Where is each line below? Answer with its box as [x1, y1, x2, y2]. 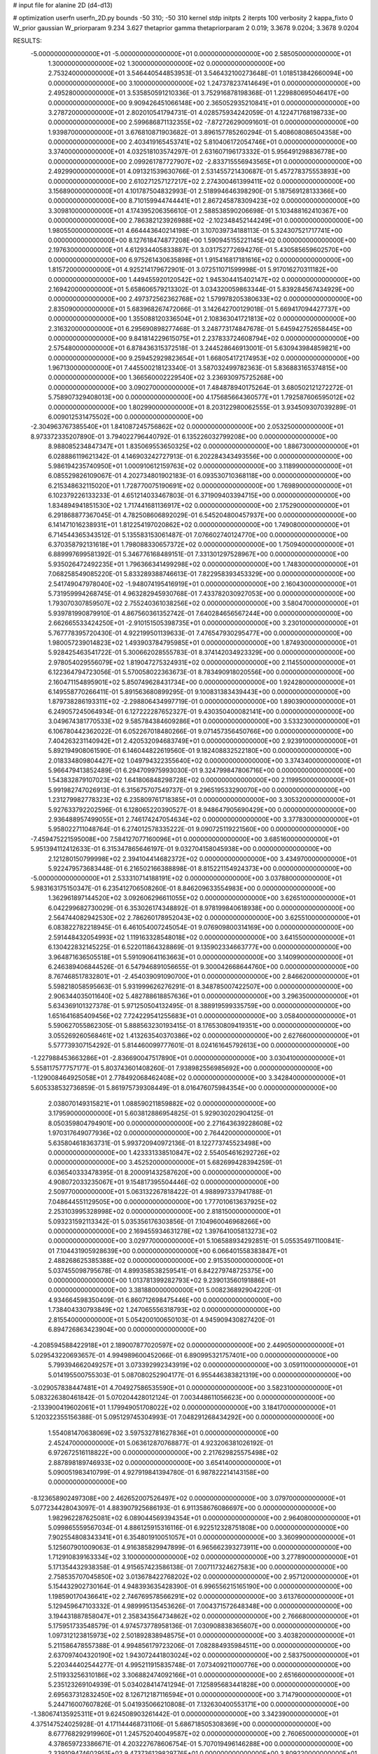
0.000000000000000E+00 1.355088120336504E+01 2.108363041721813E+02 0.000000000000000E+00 [48, 314, 356, 323]
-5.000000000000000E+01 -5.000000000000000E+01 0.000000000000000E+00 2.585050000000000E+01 [30, 49, 351, 58]
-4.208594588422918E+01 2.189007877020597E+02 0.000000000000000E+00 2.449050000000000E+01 [30, 1341, 344, 1350]
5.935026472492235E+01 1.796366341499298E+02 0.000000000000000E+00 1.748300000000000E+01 [48, 560, 358, 568]
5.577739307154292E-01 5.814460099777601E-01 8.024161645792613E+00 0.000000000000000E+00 [48, 1041, 350, 1050]
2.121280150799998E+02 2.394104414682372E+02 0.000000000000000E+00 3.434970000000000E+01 [48, 855, 357, 863]
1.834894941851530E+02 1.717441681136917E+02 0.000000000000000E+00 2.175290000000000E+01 [48, 501, 350, 509]
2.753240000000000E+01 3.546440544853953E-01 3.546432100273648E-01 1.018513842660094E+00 [48, 69, 353, 77]
